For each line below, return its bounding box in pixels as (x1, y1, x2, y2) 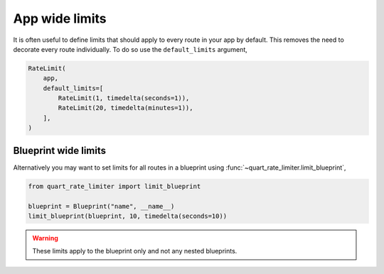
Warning (32, 234, 58, 242)
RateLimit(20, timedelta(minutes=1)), (58, 104, 193, 112)
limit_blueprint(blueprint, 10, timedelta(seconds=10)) (28, 212, 228, 220)
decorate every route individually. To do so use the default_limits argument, (13, 45, 248, 53)
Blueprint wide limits (13, 144, 107, 156)
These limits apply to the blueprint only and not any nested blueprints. (32, 247, 238, 256)
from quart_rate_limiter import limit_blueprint (28, 182, 201, 190)
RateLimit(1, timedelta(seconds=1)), (58, 94, 190, 102)
